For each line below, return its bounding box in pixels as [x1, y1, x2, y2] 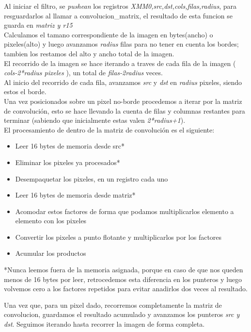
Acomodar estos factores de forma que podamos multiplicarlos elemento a [15, 206, 234, 216]
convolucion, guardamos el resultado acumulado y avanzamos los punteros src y [4, 309, 240, 319]
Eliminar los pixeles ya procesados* [15, 157, 120, 167]
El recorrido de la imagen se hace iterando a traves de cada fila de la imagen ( [4, 58, 236, 68]
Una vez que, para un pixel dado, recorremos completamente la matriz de [4, 299, 222, 310]
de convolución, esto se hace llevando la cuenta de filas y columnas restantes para [4, 105, 245, 116]
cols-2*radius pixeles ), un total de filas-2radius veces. [4, 67, 163, 78]
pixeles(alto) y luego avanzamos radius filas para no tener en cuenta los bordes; [4, 39, 239, 49]
